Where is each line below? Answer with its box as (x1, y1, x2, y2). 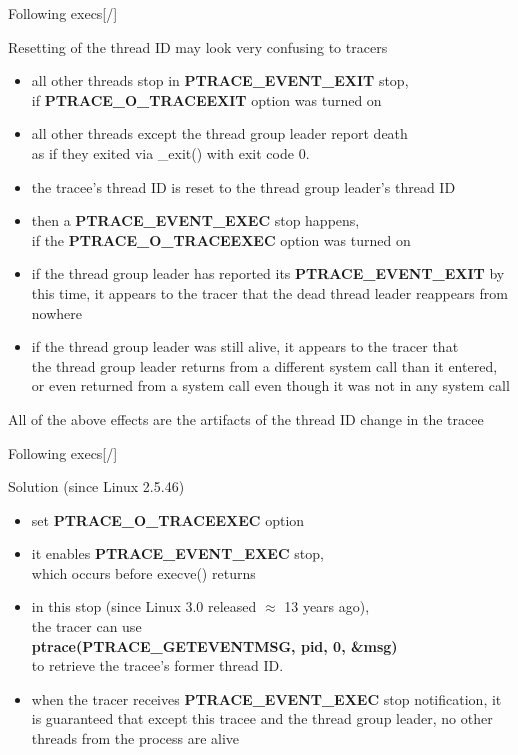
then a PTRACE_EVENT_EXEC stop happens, (31, 210, 360, 231)
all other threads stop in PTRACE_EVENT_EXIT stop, (31, 70, 409, 91)
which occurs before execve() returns (31, 562, 256, 583)
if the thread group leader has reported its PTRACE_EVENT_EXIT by (31, 263, 505, 284)
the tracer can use (31, 616, 142, 637)
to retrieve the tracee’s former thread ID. (31, 655, 284, 676)
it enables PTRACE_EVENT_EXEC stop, (31, 543, 324, 564)
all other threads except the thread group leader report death (31, 123, 408, 144)
